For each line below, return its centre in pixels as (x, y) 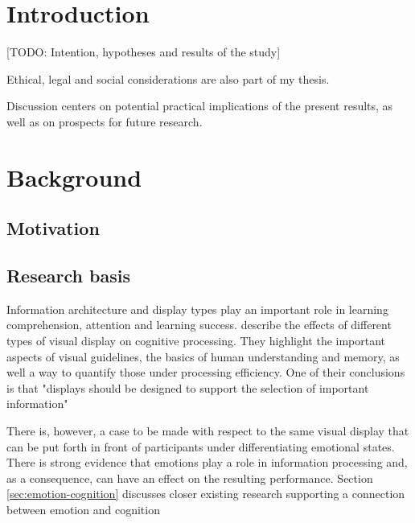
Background (74, 177)
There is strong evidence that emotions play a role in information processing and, (207, 462)
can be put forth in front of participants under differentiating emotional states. (201, 446)
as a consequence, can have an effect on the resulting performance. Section (190, 478)
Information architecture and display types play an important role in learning (197, 309)
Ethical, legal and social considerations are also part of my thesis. (168, 78)
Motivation (53, 228)
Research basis (68, 276)
